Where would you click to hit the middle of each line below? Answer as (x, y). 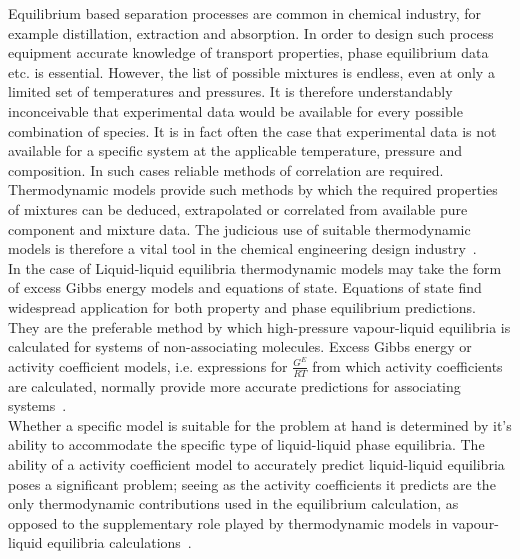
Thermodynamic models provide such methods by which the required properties (253, 189)
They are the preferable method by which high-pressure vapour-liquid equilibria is (259, 326)
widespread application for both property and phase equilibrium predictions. (242, 306)
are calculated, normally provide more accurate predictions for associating (234, 385)
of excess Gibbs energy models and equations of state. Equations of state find (245, 287)
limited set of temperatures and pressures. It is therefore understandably (230, 91)
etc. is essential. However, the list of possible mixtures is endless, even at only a (251, 71)
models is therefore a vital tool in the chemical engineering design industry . (242, 248)
